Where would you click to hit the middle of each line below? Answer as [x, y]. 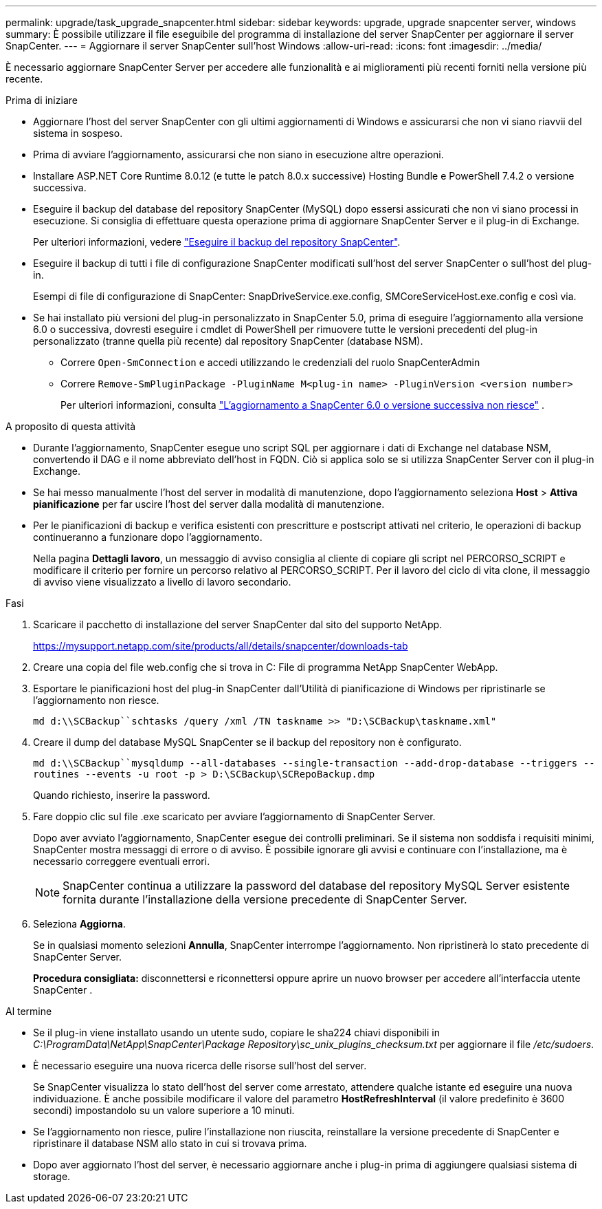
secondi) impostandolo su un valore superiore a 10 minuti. [164, 1110]
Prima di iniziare [42, 100]
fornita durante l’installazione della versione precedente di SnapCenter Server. [265, 899]
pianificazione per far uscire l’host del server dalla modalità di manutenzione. [209, 504]
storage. [52, 1176]
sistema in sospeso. [78, 133]
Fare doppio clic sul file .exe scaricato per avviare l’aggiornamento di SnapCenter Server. [234, 816]
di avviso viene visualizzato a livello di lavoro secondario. [162, 582]
